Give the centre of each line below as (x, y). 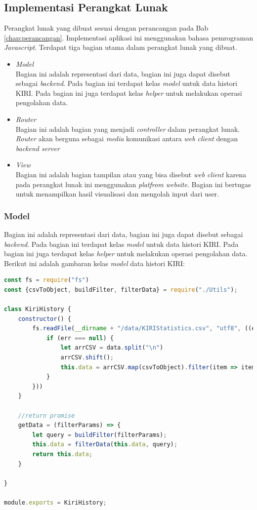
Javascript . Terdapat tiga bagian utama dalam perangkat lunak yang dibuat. (121, 47)
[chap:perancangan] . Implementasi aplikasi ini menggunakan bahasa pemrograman (129, 37)
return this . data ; (63, 454)
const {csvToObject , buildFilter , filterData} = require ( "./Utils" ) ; (121, 290)
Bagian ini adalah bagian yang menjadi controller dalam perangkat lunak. (128, 129)
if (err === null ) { (80, 338)
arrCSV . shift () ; (87, 358)
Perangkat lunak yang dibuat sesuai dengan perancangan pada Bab (106, 28)
